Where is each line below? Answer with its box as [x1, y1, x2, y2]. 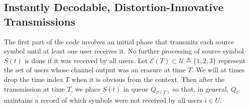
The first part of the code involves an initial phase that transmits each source [4, 36, 234, 46]
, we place [71, 83, 100, 94]
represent [218, 55, 246, 65]
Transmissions [4, 13, 76, 28]
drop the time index [4, 74, 63, 84]
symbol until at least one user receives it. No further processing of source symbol [4, 46, 244, 56]
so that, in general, [172, 83, 229, 94]
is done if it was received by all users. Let [24, 55, 148, 65]
